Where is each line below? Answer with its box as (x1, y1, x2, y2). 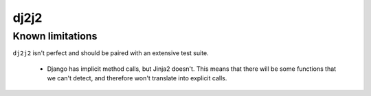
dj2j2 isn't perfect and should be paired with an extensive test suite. (12, 49, 209, 57)
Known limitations (12, 30, 98, 42)
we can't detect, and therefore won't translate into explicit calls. (47, 74, 227, 82)
